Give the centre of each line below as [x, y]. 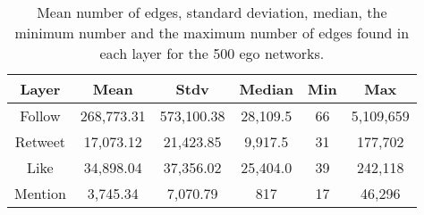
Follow [40, 116]
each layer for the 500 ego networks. [212, 53]
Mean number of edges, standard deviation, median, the [212, 12]
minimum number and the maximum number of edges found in [212, 33]
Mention [40, 193]
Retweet [40, 141]
